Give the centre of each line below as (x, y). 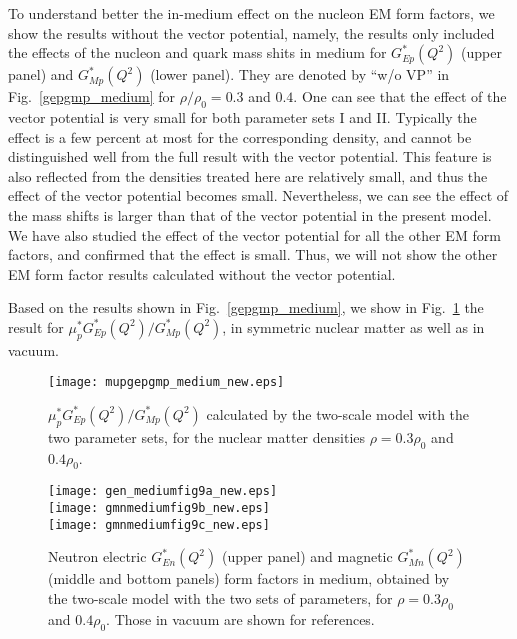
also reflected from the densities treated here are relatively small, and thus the (248, 175)
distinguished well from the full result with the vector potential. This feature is (250, 156)
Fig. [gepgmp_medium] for (92, 96)
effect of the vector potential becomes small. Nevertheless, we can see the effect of (258, 195)
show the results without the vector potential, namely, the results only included (251, 32)
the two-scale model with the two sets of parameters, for (220, 597)
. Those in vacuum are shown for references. (240, 618)
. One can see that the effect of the (400, 96)
